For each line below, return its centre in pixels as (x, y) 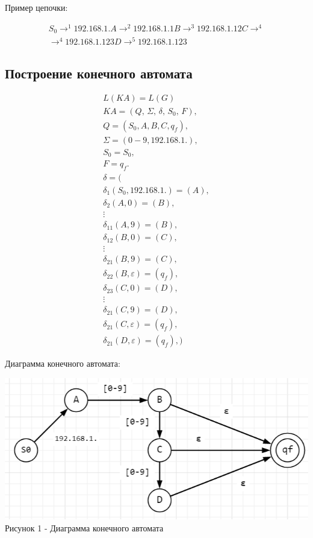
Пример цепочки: (36, 7)
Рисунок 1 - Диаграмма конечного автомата (84, 527)
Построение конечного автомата (99, 73)
